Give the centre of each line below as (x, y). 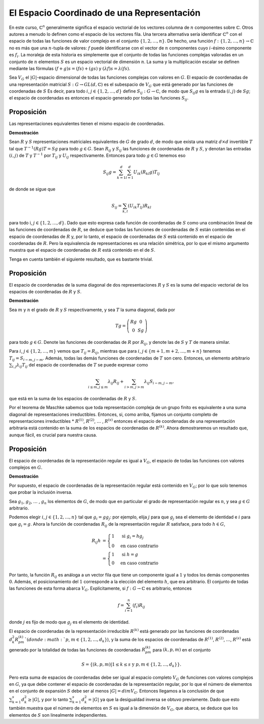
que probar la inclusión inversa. (41, 492)
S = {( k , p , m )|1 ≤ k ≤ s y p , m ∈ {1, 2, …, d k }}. (132, 665)
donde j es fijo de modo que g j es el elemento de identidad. (69, 623)
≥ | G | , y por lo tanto (48, 699)
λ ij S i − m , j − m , (159, 382)
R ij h (96, 541)
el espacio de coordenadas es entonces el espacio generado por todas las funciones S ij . (99, 99)
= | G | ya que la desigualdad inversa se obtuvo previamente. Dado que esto (164, 699)
